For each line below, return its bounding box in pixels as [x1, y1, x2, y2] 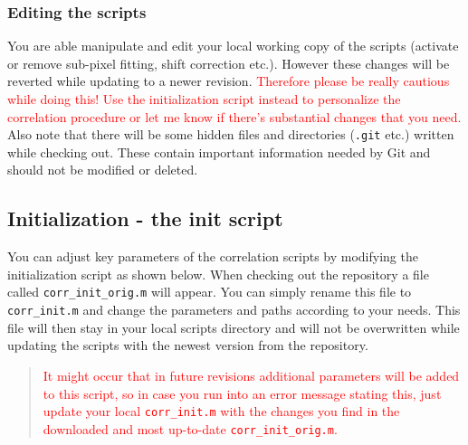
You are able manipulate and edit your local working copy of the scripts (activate [7, 36, 459, 55]
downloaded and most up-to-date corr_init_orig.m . [43, 419, 338, 438]
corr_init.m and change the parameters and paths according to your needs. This [7, 300, 461, 319]
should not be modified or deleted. [7, 160, 198, 179]
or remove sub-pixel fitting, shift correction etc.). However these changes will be [7, 53, 450, 72]
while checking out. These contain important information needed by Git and [7, 142, 431, 161]
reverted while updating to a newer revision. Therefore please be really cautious [7, 71, 450, 90]
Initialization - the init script [7, 204, 283, 232]
